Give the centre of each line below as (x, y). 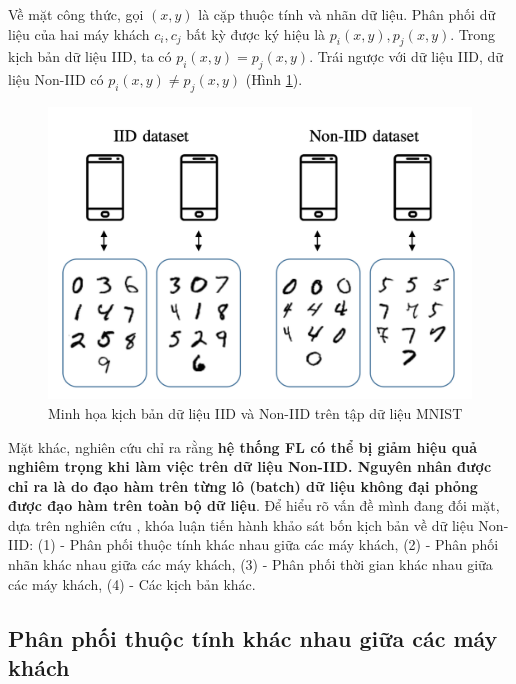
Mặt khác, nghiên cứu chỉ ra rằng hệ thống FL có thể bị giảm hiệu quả (242, 446)
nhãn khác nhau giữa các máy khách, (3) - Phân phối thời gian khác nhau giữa (250, 564)
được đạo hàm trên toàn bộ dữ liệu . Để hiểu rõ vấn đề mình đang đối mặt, (254, 505)
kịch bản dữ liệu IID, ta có (90, 56)
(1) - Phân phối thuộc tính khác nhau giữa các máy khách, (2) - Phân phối (268, 544)
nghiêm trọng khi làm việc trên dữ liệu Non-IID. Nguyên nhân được (250, 466)
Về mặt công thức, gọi (76, 14)
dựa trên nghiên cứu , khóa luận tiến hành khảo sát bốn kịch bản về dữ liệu (241, 524)
